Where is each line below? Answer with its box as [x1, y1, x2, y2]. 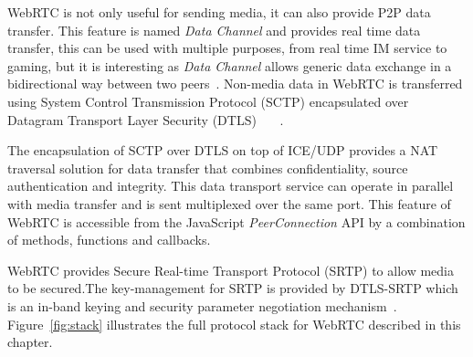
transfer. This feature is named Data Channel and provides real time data [7, 20, 421, 39]
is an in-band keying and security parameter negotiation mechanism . [7, 296, 397, 315]
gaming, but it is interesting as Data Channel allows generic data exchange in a [7, 56, 452, 75]
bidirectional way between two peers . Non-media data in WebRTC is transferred [7, 74, 463, 93]
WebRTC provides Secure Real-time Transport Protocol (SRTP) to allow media [7, 260, 454, 279]
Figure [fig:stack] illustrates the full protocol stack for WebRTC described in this [7, 314, 461, 333]
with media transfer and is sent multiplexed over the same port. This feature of [7, 194, 451, 213]
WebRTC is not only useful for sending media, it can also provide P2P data [7, 3, 431, 21]
